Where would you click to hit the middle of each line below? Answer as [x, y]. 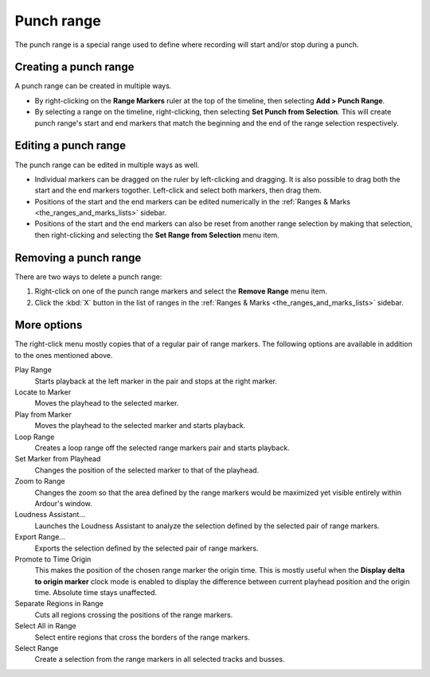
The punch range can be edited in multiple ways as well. [107, 165]
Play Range [33, 370]
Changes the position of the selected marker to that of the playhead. [147, 470]
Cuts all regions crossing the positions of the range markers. [134, 615]
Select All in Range [46, 626]
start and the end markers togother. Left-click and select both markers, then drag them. [178, 190]
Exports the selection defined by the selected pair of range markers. [147, 548]
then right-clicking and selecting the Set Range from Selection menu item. [157, 235]
